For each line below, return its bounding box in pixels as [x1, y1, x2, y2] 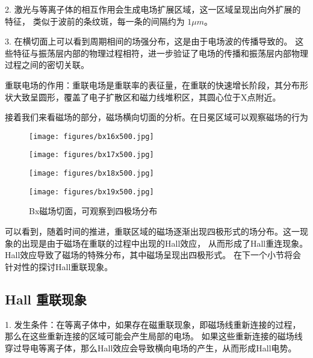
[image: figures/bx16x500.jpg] [29, 132, 154, 141]
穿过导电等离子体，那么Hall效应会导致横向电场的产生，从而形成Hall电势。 [5, 341, 297, 354]
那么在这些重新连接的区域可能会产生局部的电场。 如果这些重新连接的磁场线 [5, 330, 303, 342]
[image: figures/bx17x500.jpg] [29, 150, 154, 159]
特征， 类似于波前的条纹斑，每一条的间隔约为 [5, 14, 185, 27]
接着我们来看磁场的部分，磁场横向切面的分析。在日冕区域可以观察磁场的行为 [5, 111, 308, 123]
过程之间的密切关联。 [5, 58, 89, 71]
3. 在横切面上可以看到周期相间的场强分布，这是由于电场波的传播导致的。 [5, 35, 293, 48]
